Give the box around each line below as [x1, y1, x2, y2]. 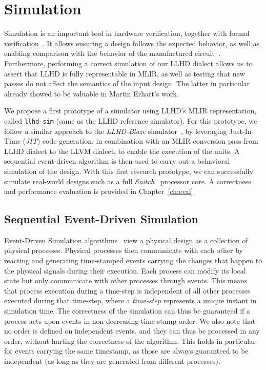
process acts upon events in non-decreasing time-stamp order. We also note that [4, 315, 256, 326]
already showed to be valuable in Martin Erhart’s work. [4, 88, 179, 99]
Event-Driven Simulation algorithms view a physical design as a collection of [4, 235, 248, 245]
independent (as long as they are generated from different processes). [4, 356, 220, 366]
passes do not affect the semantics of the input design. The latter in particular [4, 78, 250, 89]
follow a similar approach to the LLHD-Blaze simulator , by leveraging [4, 125, 227, 136]
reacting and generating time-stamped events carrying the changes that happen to [4, 255, 262, 266]
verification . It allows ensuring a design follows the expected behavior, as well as [4, 37, 260, 48]
